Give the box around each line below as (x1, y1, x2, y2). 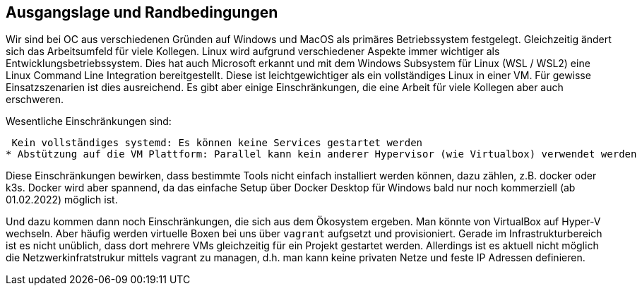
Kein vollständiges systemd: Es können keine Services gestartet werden (11, 137, 423, 149)
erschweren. (6, 93, 64, 106)
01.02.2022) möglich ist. (6, 194, 118, 206)
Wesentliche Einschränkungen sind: (6, 115, 172, 128)
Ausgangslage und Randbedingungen (6, 4, 278, 21)
